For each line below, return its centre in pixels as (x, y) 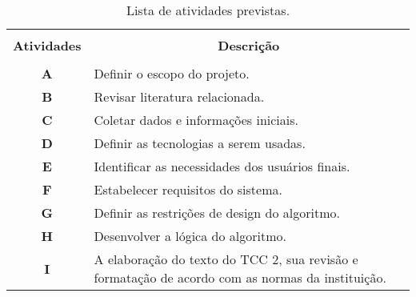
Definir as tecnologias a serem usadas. (200, 143)
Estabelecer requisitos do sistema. (188, 189)
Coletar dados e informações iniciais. (196, 120)
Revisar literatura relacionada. (179, 96)
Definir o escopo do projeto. (172, 73)
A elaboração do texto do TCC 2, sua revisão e (226, 259)
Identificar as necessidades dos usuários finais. (222, 166)
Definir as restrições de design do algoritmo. (217, 213)
